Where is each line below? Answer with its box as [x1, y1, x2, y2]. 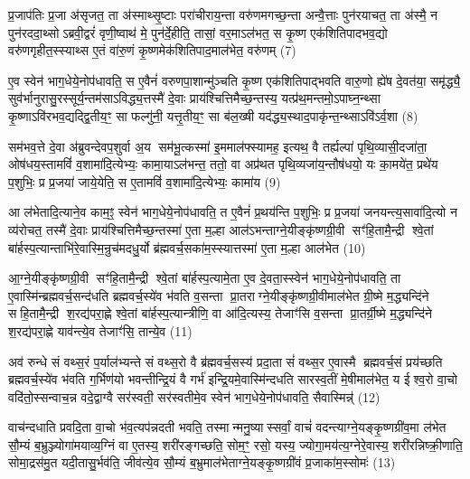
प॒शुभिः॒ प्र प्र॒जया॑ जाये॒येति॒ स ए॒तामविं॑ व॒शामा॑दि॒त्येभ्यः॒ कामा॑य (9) [8, 172, 281, 191]
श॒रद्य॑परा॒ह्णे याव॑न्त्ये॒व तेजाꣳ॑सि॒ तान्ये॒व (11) [8, 321, 193, 340]
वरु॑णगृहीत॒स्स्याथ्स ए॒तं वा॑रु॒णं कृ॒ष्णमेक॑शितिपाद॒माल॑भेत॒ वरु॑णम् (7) [8, 41, 296, 60]
